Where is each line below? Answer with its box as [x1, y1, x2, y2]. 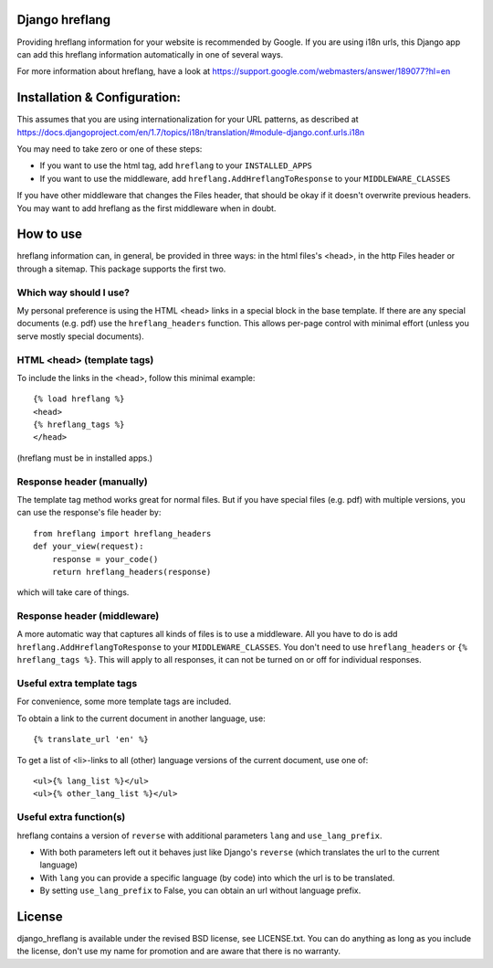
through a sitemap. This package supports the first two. [16, 263, 226, 274]
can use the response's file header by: [16, 507, 162, 518]
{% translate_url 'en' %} [33, 734, 150, 745]
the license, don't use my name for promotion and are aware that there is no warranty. [16, 946, 341, 957]
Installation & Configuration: [16, 90, 182, 105]
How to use [16, 227, 82, 242]
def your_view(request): [33, 541, 144, 552]
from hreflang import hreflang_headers [33, 528, 212, 538]
